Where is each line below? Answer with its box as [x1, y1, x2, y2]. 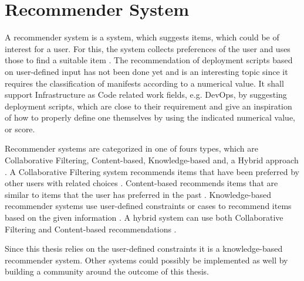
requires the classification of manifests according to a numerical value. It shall [5, 77, 284, 89]
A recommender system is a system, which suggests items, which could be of [5, 31, 279, 43]
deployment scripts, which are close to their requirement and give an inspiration [5, 100, 292, 112]
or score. [5, 122, 35, 135]
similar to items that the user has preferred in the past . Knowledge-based [5, 188, 272, 200]
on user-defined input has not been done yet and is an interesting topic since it [5, 65, 288, 77]
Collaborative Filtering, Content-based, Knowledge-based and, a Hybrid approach [5, 154, 299, 166]
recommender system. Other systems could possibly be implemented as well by [5, 253, 288, 266]
